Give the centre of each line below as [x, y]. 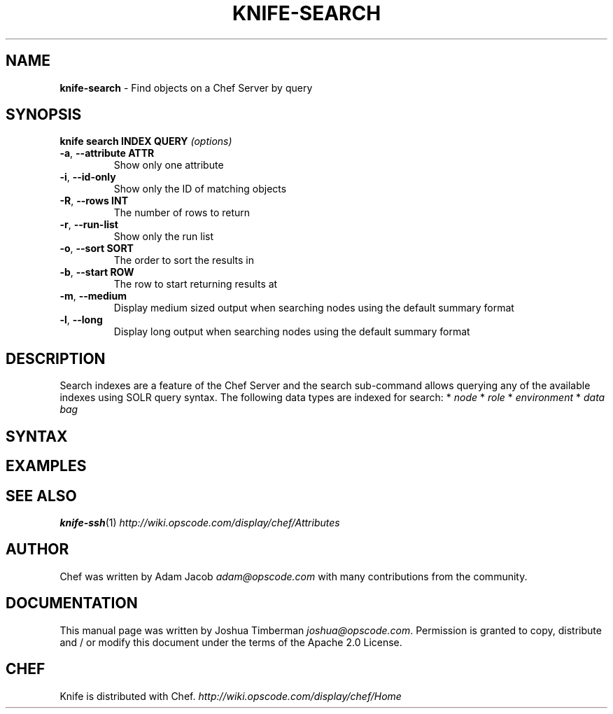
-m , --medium [93, 296]
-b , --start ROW [97, 272]
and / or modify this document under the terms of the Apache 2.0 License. [231, 642]
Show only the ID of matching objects [200, 189]
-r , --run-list [89, 225]
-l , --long [81, 320]
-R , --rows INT [94, 201]
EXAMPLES [46, 466]
